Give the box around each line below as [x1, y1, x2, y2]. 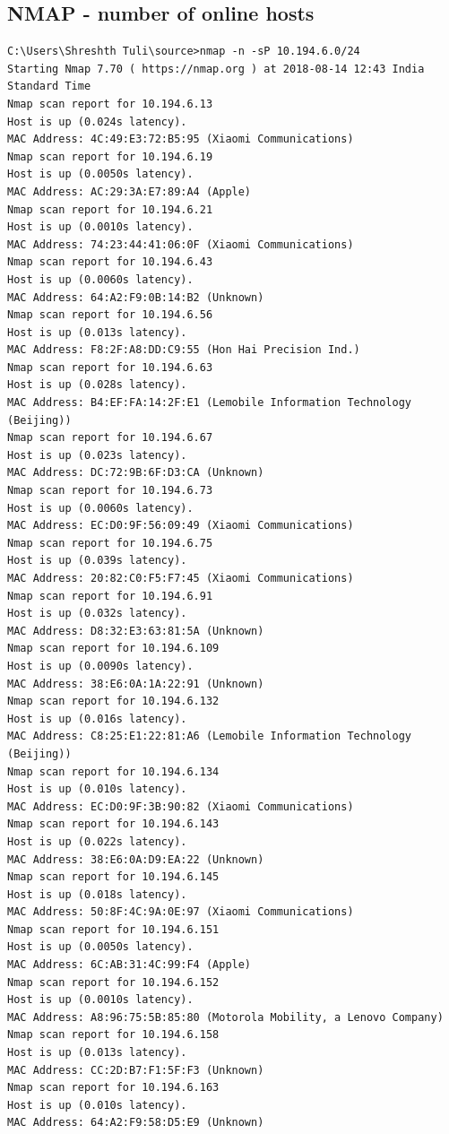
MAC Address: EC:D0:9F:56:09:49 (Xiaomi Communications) [7, 519, 354, 532]
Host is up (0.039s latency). [7, 554, 187, 567]
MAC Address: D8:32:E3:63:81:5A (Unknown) [7, 624, 264, 637]
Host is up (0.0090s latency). [7, 659, 194, 672]
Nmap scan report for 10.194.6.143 [7, 818, 220, 831]
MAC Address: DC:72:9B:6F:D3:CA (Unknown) [7, 466, 264, 480]
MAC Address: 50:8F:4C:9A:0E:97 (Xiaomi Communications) [7, 905, 354, 919]
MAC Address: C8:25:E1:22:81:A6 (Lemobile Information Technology [7, 730, 412, 743]
